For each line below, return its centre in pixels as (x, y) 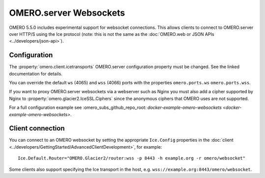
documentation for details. (36, 74)
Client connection (37, 128)
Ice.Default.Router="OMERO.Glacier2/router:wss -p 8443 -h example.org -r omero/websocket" (132, 158)
